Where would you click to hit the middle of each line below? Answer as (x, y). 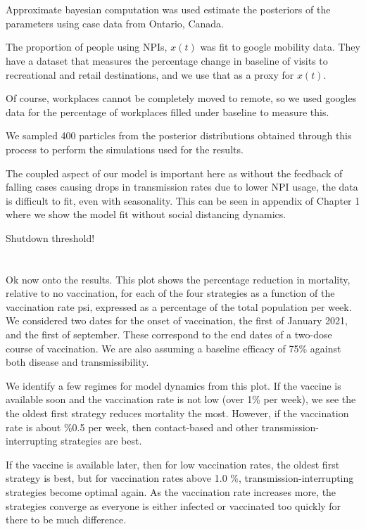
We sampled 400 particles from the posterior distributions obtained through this (179, 135)
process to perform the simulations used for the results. (125, 149)
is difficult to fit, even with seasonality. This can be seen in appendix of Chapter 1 (183, 200)
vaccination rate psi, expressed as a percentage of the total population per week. (179, 306)
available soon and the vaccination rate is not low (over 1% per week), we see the (181, 399)
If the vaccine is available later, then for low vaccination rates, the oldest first (173, 464)
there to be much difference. (66, 520)
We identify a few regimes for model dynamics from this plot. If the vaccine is (173, 385)
